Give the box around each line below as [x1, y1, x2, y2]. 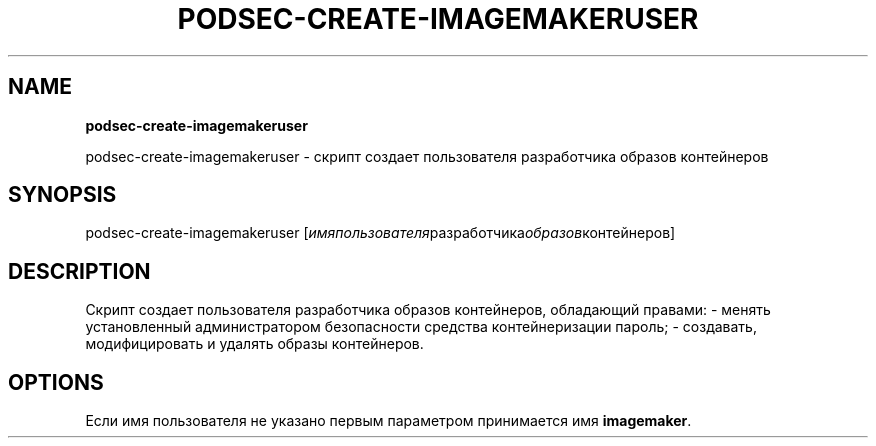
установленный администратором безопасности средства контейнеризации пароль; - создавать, [85, 318, 757, 336]
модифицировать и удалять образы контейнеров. [85, 335, 424, 353]
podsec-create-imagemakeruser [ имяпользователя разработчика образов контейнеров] [85, 224, 676, 242]
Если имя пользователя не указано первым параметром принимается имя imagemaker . [85, 412, 692, 430]
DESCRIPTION [8, 258, 151, 284]
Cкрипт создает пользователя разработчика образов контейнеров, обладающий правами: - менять [85, 301, 771, 319]
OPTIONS [8, 369, 104, 395]
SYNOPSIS [8, 182, 117, 208]
